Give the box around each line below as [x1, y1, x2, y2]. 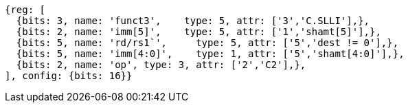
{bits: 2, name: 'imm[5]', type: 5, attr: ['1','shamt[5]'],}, [16, 26, 381, 37]
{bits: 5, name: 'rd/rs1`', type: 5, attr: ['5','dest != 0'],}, [16, 37, 399, 48]
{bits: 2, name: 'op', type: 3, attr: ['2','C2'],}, [16, 59, 306, 70]
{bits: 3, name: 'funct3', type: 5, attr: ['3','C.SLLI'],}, [16, 15, 370, 26]
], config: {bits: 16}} [5, 70, 133, 81]
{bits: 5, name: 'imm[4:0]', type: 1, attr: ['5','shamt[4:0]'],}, [16, 48, 405, 59]
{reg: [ [5, 4, 46, 15]
